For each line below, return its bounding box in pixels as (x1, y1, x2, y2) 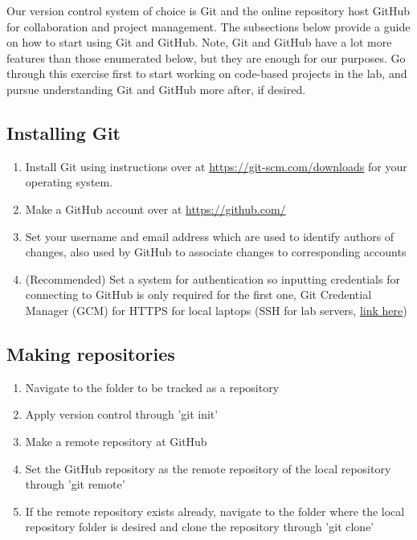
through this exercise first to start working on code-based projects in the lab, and (6, 65, 407, 82)
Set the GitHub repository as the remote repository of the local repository (25, 460, 391, 477)
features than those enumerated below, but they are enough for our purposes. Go (6, 49, 406, 66)
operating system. (25, 174, 113, 190)
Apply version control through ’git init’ (25, 406, 219, 423)
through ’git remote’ (25, 476, 125, 493)
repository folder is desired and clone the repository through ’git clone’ (25, 518, 374, 535)
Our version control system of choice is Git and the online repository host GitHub (6, 2, 411, 18)
